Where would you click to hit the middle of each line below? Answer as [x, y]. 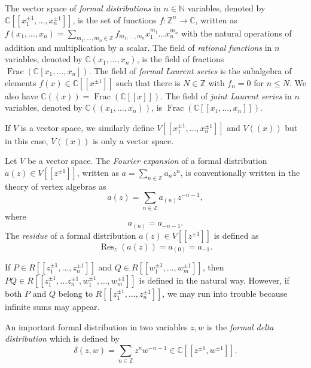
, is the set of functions [115, 19]
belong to [75, 294]
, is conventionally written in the [240, 172]
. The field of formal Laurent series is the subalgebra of [190, 70]
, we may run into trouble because [225, 294]
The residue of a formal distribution [71, 235]
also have [22, 95]
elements [21, 82]
